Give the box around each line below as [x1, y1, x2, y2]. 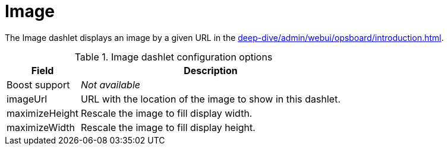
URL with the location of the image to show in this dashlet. [81, 92, 340, 105]
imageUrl [7, 92, 48, 105]
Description [184, 64, 238, 76]
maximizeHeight [7, 107, 79, 119]
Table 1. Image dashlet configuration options [74, 50, 273, 63]
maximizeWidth [7, 121, 75, 133]
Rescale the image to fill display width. [81, 107, 253, 119]
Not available [81, 78, 140, 91]
